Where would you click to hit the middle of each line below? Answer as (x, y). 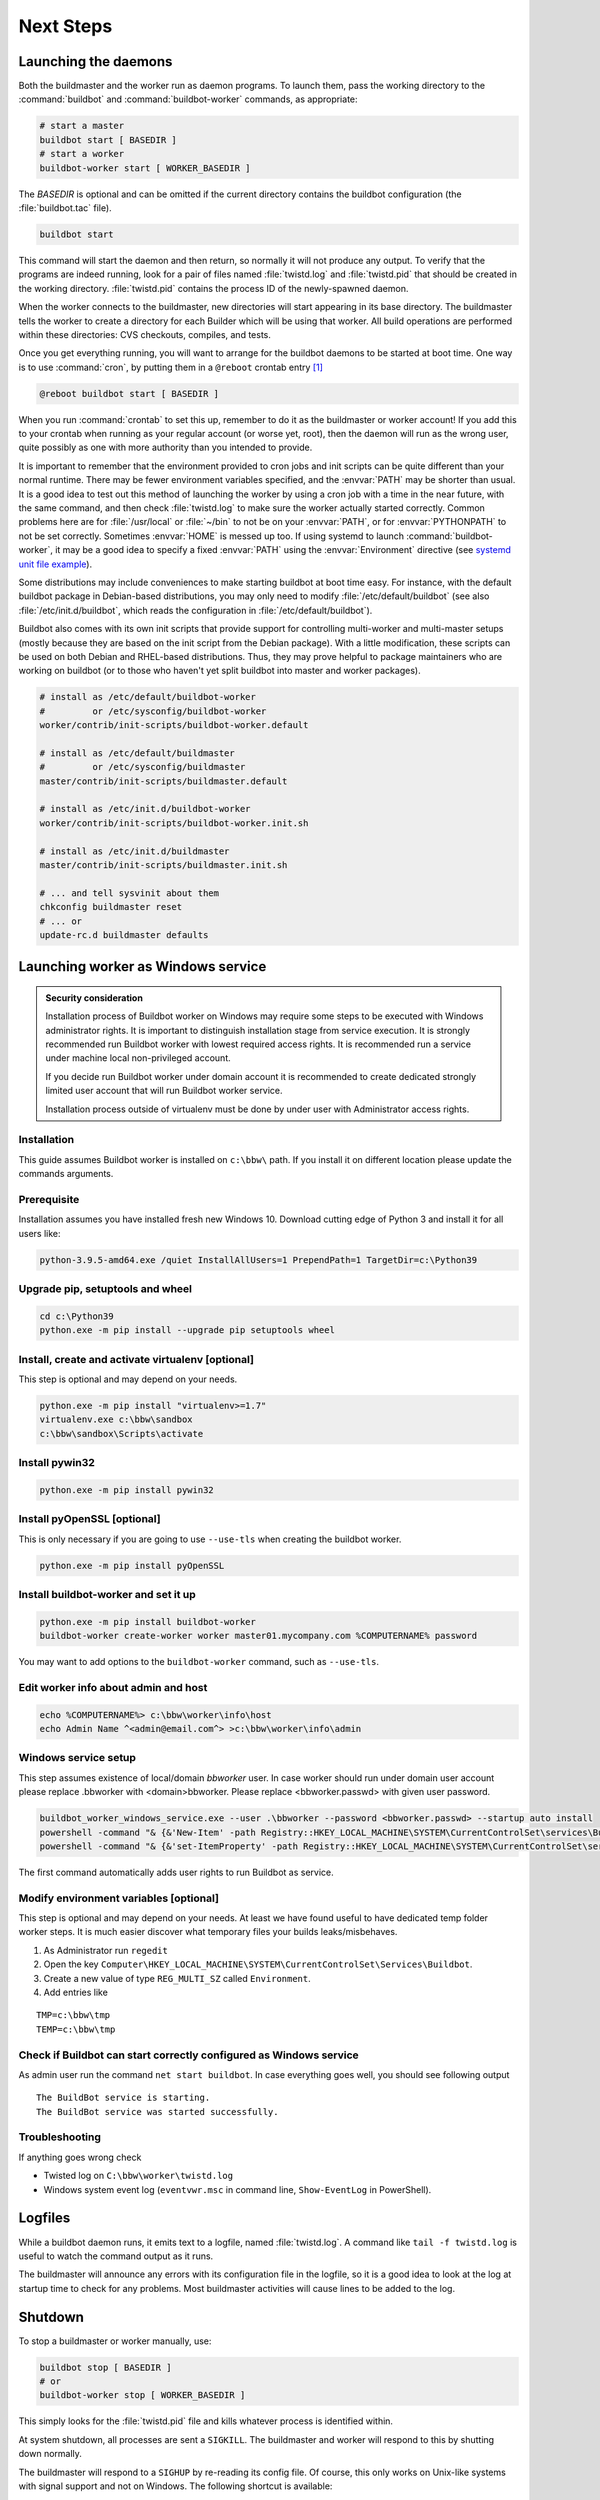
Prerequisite (49, 1199)
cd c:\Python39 (76, 1316)
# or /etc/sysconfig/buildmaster (142, 767)
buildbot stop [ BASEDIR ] (105, 2367)
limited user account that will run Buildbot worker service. (164, 1091)
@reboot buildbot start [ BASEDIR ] (129, 393)
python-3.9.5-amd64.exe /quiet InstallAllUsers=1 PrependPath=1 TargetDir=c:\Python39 (258, 1259)
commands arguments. (66, 1174)
